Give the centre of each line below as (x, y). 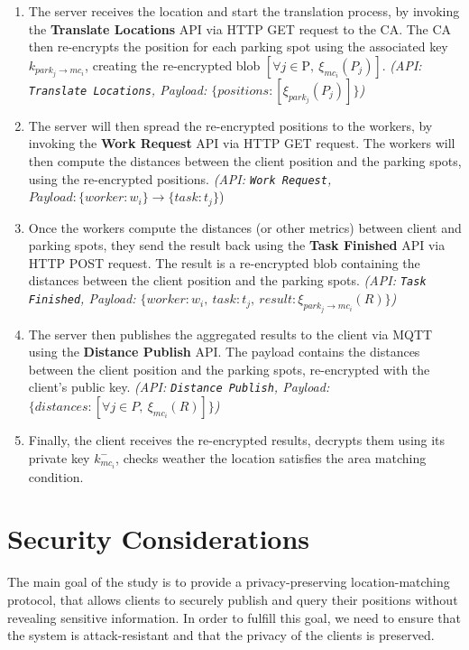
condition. (56, 476)
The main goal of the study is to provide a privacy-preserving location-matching (229, 582)
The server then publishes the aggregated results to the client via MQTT (230, 334)
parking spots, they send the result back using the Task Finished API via (237, 245)
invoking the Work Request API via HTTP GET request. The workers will (242, 143)
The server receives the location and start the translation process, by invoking (244, 11)
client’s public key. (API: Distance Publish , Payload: (179, 387)
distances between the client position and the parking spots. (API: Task (227, 280)
